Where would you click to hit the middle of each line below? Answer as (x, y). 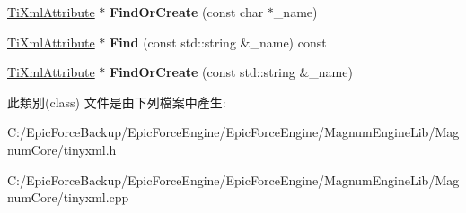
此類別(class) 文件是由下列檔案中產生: (117, 102)
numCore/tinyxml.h (62, 149)
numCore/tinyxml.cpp (68, 197)
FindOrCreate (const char (187, 12)
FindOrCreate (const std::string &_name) (231, 72)
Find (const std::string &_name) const (218, 42)
